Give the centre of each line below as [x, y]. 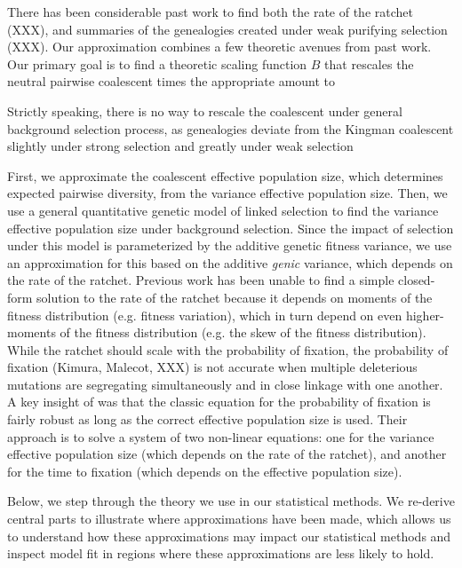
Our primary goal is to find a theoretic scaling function [157, 63]
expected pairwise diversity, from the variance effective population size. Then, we [227, 193]
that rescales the [369, 63]
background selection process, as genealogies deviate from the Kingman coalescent [231, 128]
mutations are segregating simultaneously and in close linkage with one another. [225, 384]
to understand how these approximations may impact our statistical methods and [229, 536]
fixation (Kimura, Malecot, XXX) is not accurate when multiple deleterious [212, 367]
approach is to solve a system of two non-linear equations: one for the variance [221, 436]
